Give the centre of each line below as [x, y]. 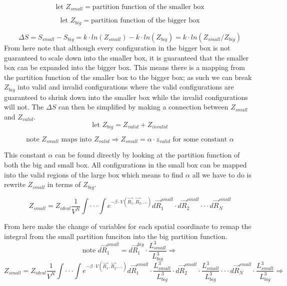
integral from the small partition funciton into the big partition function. [116, 236]
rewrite [15, 184]
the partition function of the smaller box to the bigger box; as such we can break [128, 77]
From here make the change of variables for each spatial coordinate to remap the [128, 226]
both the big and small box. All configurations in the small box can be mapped [125, 165]
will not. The [24, 107]
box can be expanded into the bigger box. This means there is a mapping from [124, 67]
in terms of [64, 184]
